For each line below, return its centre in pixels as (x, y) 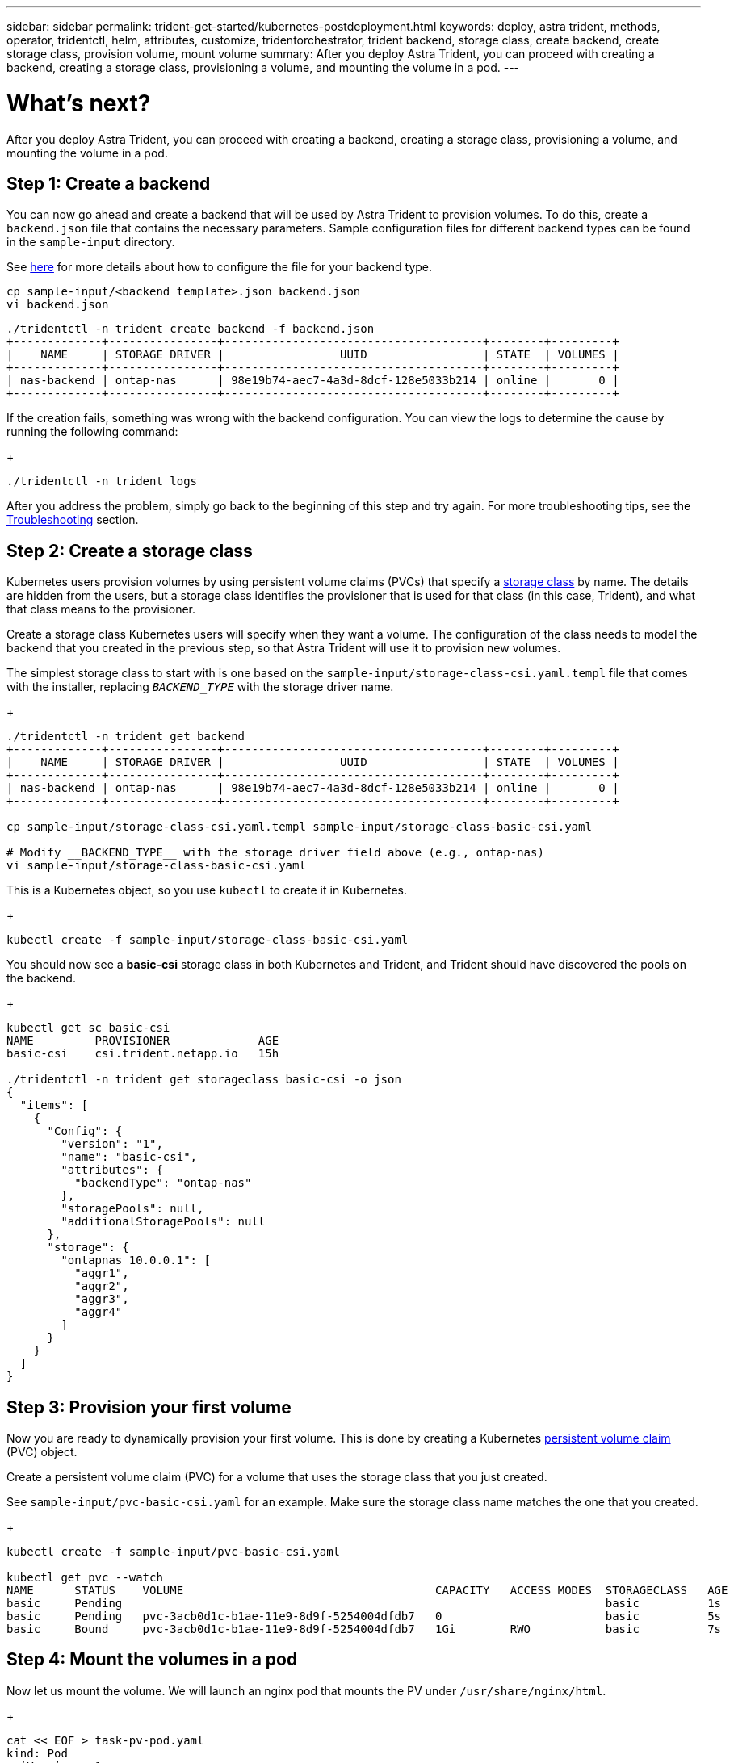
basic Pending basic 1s (364, 1604)
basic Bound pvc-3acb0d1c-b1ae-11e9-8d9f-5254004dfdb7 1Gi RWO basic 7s (364, 1629)
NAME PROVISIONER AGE (143, 1041)
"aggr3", (102, 1299)
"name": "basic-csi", (129, 1157)
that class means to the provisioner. (101, 609)
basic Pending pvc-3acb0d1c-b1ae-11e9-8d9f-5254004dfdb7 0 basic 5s (364, 1616)
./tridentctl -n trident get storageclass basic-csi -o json (204, 1080)
